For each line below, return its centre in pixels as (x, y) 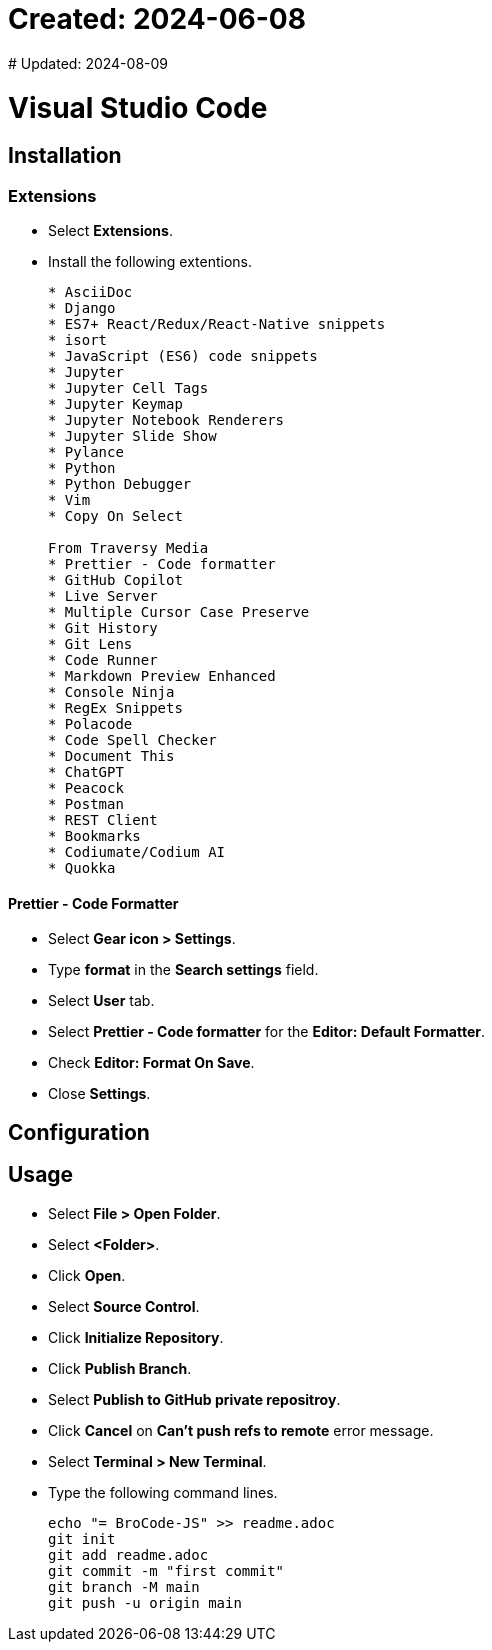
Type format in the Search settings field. (183, 970)
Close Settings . (99, 1094)
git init (82, 1538)
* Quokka (82, 868)
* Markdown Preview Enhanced (162, 676)
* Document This (111, 756)
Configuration (79, 1132)
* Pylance (86, 452)
